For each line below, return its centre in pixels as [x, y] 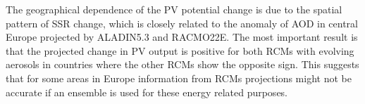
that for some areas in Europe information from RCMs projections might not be [179, 78]
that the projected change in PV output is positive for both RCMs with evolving [180, 50]
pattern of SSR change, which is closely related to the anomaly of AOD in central [182, 23]
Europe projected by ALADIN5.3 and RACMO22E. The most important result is [182, 37]
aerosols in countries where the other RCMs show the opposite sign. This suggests [182, 64]
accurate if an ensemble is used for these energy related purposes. [147, 92]
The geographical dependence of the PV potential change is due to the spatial [174, 9]
